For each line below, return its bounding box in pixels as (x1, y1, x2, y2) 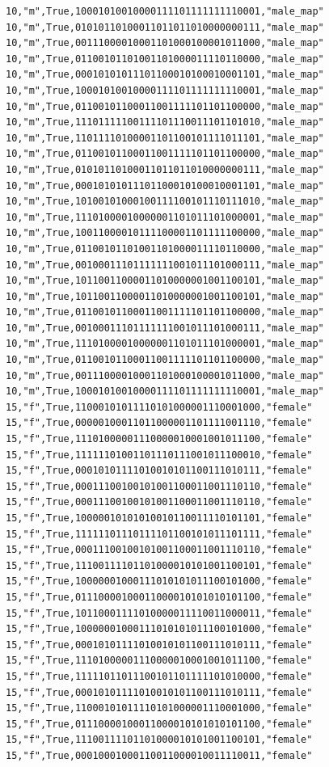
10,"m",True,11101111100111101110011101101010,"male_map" (6, 116, 324, 129)
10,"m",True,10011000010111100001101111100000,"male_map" (6, 227, 324, 239)
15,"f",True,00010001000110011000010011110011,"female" (6, 749, 313, 761)
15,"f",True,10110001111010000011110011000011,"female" (6, 607, 313, 619)
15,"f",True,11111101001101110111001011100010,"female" (6, 449, 313, 461)
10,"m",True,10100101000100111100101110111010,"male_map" (6, 196, 324, 208)
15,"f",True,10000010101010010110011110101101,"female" (6, 512, 313, 524)
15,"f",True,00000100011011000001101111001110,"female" (6, 417, 313, 429)
